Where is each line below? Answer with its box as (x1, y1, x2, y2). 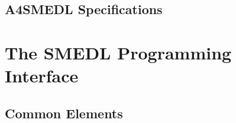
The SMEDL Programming (5, 40, 232, 64)
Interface (5, 64, 79, 88)
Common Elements (5, 104, 123, 122)
